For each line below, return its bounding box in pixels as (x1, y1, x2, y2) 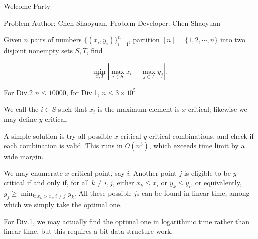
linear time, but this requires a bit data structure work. (4, 226, 173, 236)
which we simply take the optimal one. (4, 199, 122, 209)
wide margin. (4, 151, 44, 161)
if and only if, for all (27, 177, 89, 188)
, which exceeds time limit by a (149, 140, 245, 151)
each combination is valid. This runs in (4, 140, 123, 151)
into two (220, 34, 246, 45)
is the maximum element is (97, 104, 180, 114)
